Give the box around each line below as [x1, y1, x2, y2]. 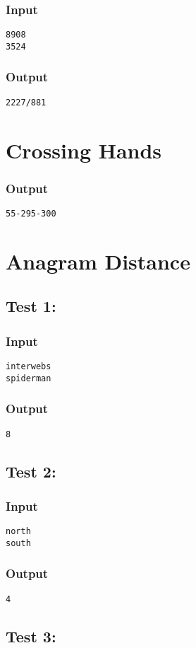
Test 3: [6, 625, 56, 647]
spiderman [6, 373, 51, 383]
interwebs [6, 361, 51, 372]
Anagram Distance [6, 246, 190, 275]
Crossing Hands [6, 135, 162, 164]
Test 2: [6, 460, 56, 482]
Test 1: [6, 295, 56, 317]
